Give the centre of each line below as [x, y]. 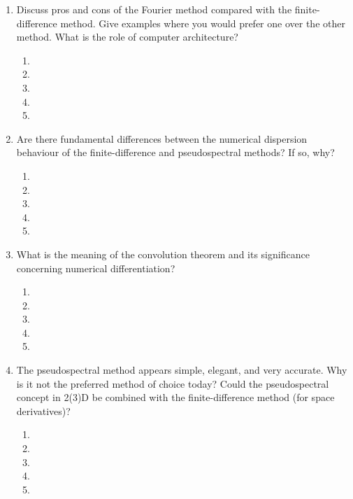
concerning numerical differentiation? [96, 268]
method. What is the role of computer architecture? [127, 37]
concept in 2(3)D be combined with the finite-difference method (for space [175, 397]
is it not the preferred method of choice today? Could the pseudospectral [173, 383]
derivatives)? [43, 410]
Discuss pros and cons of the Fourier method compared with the [154, 9]
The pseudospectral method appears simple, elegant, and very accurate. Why [182, 370]
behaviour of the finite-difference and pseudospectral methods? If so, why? [175, 152]
